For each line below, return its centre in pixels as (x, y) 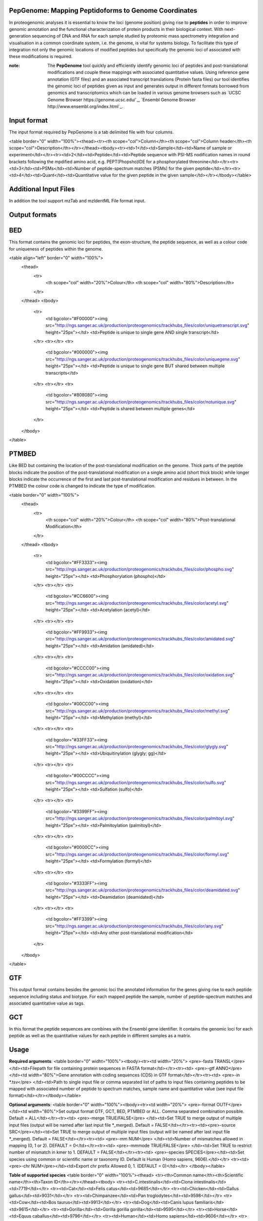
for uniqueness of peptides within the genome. (56, 249)
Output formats (33, 215)
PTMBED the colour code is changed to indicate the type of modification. (82, 486)
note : (15, 65)
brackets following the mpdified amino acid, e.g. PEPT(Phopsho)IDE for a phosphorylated (99, 162)
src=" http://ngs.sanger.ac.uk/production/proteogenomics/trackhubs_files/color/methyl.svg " (138, 711)
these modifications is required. (41, 57)
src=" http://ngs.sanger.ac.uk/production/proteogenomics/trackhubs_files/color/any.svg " (134, 926)
